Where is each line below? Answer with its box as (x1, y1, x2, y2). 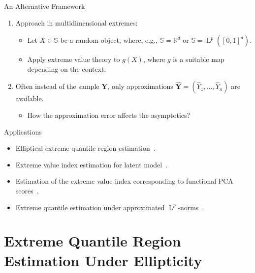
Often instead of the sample (15, 81, 99, 91)
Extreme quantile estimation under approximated (15, 202, 165, 212)
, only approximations (107, 81, 173, 91)
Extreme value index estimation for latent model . (15, 159, 168, 169)
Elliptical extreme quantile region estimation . (15, 143, 156, 153)
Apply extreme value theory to (27, 54, 120, 64)
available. (15, 93, 44, 104)
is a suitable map (173, 54, 224, 64)
